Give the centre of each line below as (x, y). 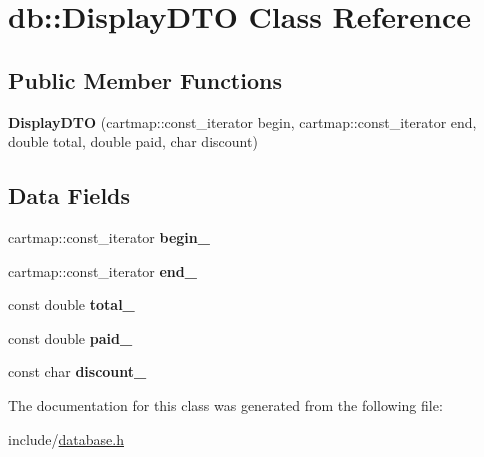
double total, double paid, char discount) (133, 141)
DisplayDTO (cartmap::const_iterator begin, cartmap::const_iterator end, (242, 121)
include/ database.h (66, 438)
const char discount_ (77, 371)
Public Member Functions (145, 79)
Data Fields (69, 195)
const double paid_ (70, 337)
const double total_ (71, 304)
